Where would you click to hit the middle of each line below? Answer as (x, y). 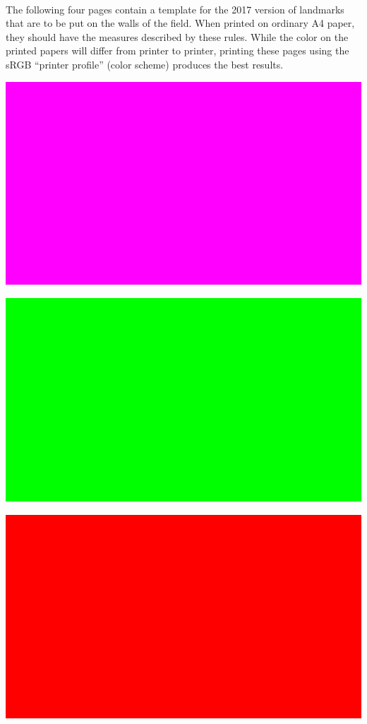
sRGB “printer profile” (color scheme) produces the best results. (145, 64)
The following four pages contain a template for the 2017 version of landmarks (175, 9)
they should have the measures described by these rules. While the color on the (177, 36)
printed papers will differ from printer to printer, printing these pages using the (178, 51)
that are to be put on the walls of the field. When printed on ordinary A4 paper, (180, 23)
